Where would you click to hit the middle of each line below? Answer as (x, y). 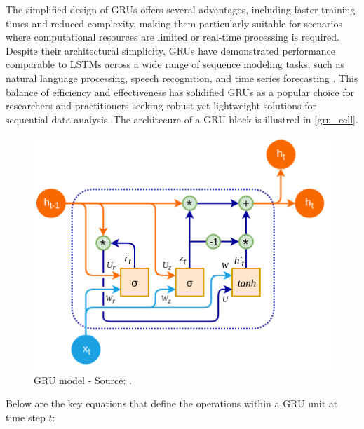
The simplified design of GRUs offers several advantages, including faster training (181, 9)
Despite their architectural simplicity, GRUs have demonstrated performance (171, 50)
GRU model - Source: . (83, 380)
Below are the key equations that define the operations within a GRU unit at (172, 403)
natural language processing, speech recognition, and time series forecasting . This (182, 77)
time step (26, 417)
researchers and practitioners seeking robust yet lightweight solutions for (161, 105)
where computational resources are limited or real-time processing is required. (173, 37)
